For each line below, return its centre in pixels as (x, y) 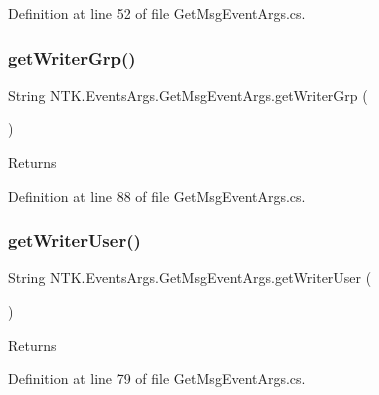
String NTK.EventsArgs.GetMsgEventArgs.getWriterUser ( (190, 277)
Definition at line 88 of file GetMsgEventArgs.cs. (157, 195)
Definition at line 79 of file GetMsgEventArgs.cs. (157, 378)
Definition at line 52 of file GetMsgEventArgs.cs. (157, 13)
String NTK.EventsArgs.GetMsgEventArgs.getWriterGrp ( (188, 94)
